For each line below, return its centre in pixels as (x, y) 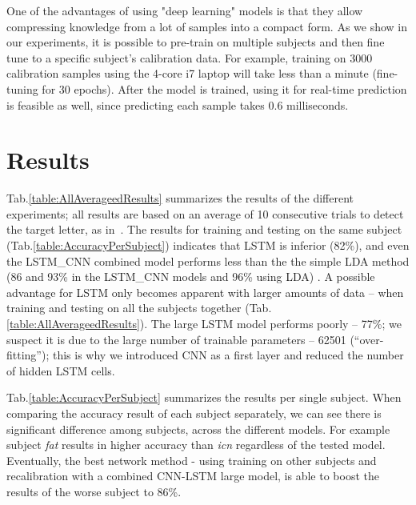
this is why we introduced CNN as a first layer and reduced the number (228, 355)
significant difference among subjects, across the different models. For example (198, 429)
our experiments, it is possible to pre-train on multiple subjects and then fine (196, 42)
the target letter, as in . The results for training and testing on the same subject (204, 229)
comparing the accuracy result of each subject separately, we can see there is (194, 413)
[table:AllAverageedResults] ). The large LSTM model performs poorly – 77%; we (204, 324)
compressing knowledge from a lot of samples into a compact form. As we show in (207, 26)
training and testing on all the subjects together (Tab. (139, 308)
